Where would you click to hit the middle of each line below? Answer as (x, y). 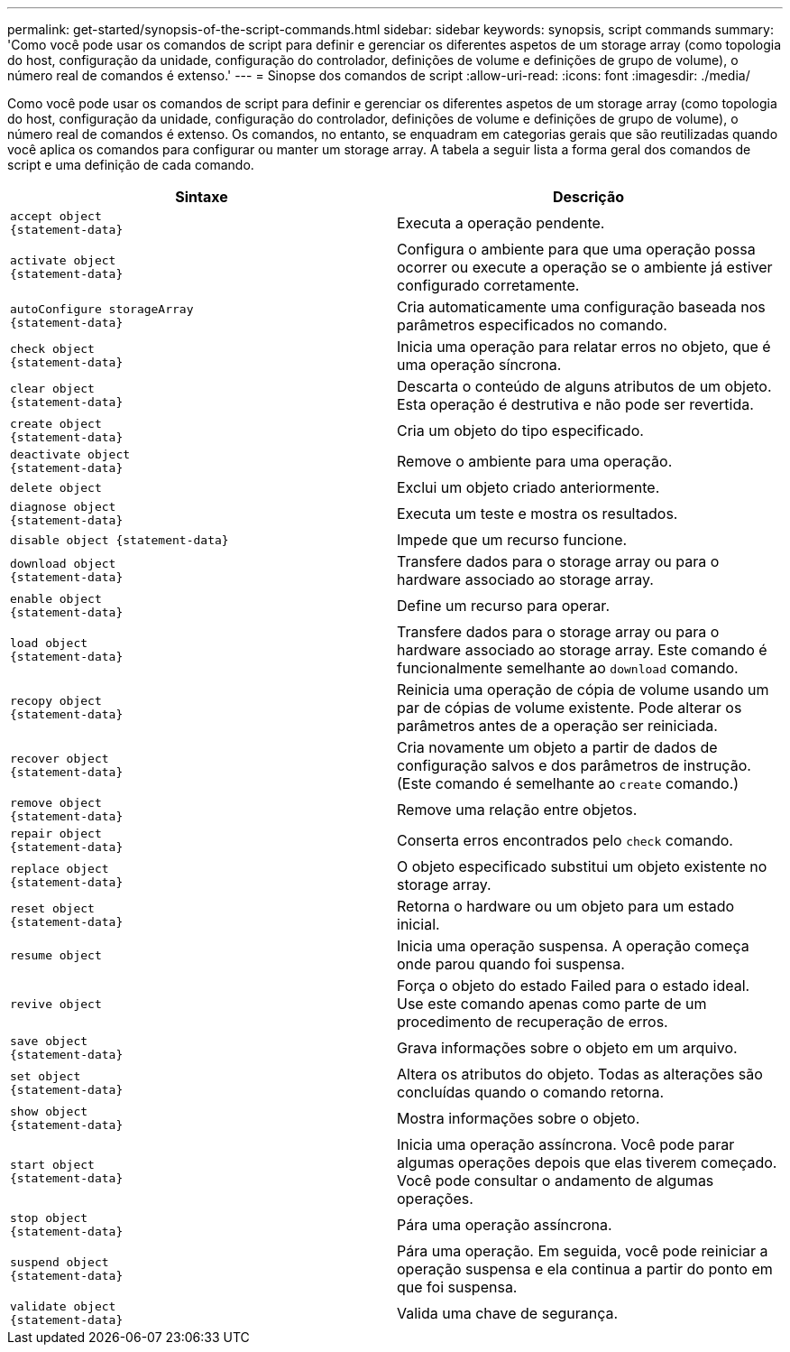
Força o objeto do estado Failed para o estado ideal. (574, 986)
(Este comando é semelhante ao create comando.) (568, 783)
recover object (60, 759)
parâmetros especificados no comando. (532, 325)
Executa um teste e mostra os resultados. (537, 514)
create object (56, 424)
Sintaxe (202, 197)
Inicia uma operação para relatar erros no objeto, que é (584, 347)
